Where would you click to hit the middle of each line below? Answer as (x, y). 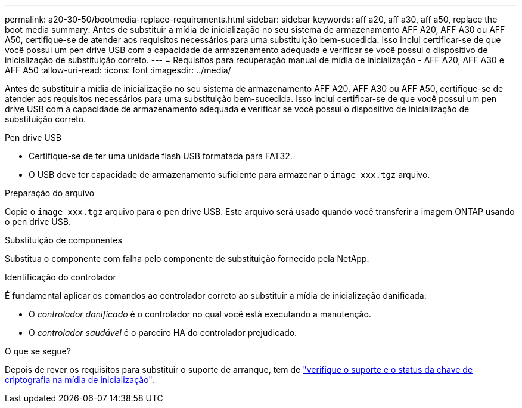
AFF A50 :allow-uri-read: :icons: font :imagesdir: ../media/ (118, 70)
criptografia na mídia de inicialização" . (80, 380)
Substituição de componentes (63, 240)
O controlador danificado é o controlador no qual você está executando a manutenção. (200, 314)
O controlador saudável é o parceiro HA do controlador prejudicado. (163, 333)
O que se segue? (38, 351)
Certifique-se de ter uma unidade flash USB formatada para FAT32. (161, 156)
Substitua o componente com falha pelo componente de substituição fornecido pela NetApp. (187, 259)
